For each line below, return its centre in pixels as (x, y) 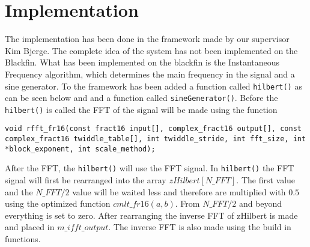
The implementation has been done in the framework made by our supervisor (147, 39)
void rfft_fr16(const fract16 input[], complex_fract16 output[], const (153, 129)
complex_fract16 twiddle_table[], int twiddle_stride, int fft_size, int (156, 139)
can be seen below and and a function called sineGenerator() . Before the (141, 98)
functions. (23, 239)
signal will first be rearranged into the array (86, 180)
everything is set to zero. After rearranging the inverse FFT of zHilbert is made (151, 215)
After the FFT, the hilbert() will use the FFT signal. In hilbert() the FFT (150, 168)
